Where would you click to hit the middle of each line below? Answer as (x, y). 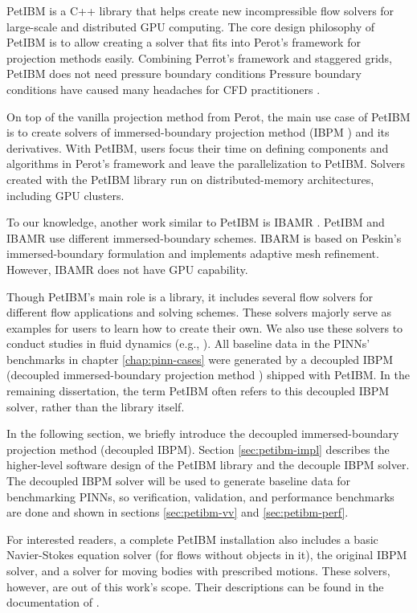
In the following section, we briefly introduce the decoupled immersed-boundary (203, 433)
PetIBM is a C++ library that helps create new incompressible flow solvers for (200, 10)
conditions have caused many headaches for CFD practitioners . (164, 89)
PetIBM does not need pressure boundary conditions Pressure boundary (184, 74)
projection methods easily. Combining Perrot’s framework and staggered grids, (199, 57)
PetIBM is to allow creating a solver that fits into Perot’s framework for (184, 42)
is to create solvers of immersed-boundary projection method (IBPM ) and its (198, 132)
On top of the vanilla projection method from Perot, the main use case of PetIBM (208, 116)
